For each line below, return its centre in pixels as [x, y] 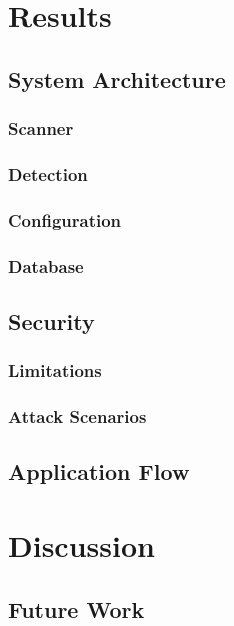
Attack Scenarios [77, 416]
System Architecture [117, 78]
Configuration [65, 219]
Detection [48, 173]
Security [51, 320]
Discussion [81, 544]
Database [46, 265]
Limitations [55, 370]
